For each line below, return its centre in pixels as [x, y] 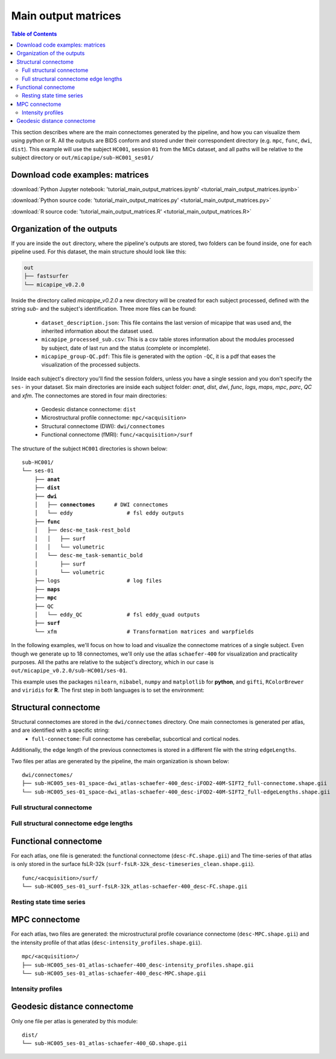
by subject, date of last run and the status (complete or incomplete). [126, 348]
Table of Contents [34, 34]
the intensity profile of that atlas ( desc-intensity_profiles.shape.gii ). [106, 942]
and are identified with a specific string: [60, 730]
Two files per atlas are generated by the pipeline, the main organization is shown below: [120, 761]
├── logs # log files [98, 581]
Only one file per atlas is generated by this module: [74, 1021]
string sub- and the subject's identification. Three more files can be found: [104, 309]
